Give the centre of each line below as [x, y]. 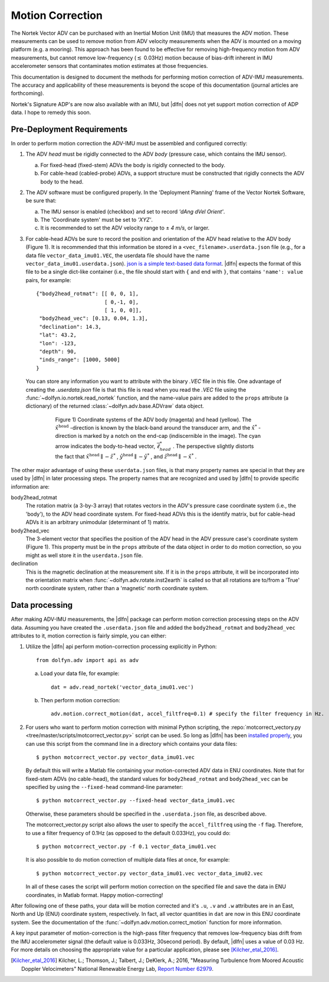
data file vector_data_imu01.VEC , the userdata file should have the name [118, 255]
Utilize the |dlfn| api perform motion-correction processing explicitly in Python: [121, 647]
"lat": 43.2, [58, 335]
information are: [30, 486]
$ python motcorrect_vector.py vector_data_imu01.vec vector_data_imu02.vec [150, 873]
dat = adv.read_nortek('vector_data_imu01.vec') [122, 687]
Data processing [42, 605]
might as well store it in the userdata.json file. [84, 555]
